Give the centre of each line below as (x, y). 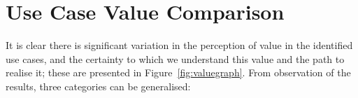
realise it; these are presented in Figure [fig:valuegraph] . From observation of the (178, 72)
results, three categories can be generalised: (98, 86)
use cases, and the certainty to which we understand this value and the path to (175, 58)
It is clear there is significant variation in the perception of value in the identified (179, 45)
